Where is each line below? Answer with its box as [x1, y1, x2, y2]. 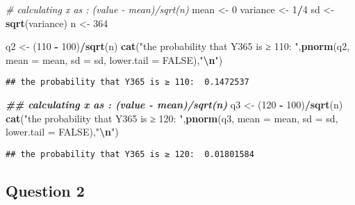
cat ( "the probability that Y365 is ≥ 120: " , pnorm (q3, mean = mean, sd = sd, [6, 110, 338, 125]
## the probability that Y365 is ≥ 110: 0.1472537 [6, 77, 249, 88]
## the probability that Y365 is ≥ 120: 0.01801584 [6, 149, 254, 159]
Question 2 [6, 179, 85, 201]
